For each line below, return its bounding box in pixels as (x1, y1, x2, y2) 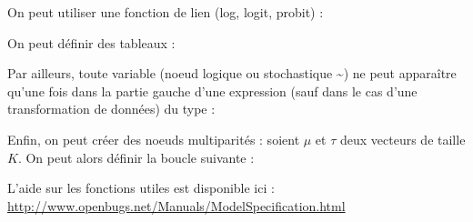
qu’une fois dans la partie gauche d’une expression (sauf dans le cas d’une (7, 81, 418, 100)
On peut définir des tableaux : (7, 33, 176, 52)
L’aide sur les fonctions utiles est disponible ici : (7, 178, 275, 197)
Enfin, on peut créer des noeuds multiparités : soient (7, 129, 300, 148)
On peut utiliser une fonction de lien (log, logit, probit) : (7, 3, 324, 21)
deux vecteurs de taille (339, 129, 466, 148)
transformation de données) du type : (7, 99, 216, 118)
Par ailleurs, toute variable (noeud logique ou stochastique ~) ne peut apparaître (7, 64, 457, 83)
